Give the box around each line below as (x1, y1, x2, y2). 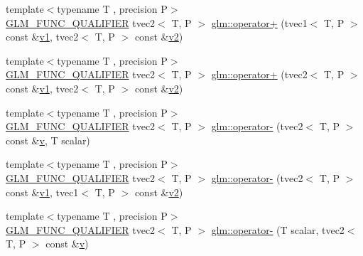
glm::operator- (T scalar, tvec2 (211, 222, 345, 237)
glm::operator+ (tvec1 (211, 15, 308, 30)
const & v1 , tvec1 (6, 184, 79, 199)
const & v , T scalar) (6, 132, 90, 147)
